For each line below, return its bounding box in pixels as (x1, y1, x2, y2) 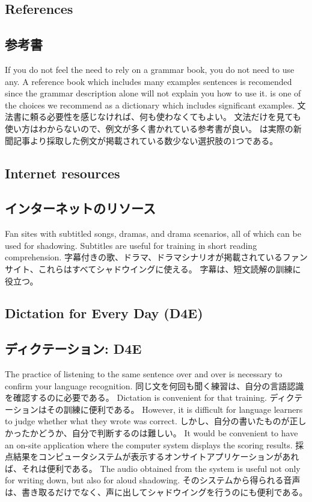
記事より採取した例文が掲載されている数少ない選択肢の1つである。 (13, 134, 278, 146)
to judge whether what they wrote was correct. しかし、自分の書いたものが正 (5, 415, 298, 427)
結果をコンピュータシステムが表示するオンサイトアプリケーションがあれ (13, 450, 299, 463)
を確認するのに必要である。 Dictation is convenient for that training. (5, 391, 267, 404)
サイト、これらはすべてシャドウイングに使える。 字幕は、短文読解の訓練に (5, 262, 301, 275)
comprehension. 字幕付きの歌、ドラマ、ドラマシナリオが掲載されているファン (5, 251, 308, 263)
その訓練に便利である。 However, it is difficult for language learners (46, 403, 303, 415)
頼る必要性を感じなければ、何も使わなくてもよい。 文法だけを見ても (29, 110, 301, 123)
